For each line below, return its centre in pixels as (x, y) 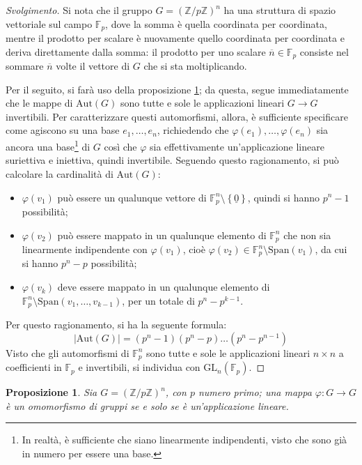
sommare (25, 66)
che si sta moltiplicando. (195, 66)
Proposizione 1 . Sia (52, 392)
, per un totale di (158, 300)
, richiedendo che (193, 130)
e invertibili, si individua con (139, 367)
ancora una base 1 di (48, 145)
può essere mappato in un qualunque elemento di (162, 235)
